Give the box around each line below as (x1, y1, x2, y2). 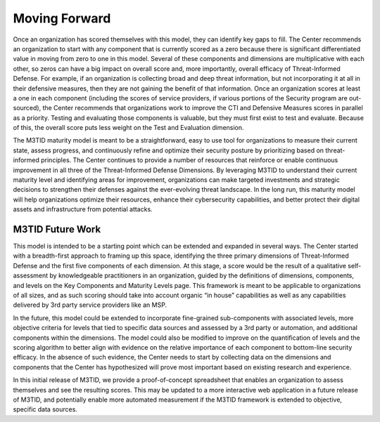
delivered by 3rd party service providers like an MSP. (13, 301, 167, 309)
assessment (13, 271, 49, 280)
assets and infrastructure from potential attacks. (13, 205, 153, 213)
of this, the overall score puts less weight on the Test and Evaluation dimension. (13, 124, 244, 132)
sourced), (13, 104, 42, 112)
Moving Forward (13, 11, 111, 26)
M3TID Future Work (13, 223, 101, 235)
